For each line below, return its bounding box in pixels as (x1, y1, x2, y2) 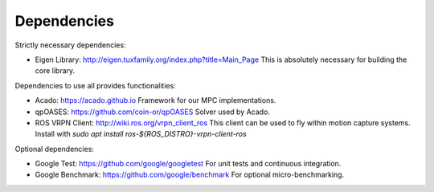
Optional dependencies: (14, 144, 94, 153)
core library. (35, 66, 76, 76)
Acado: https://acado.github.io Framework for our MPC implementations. (35, 96, 276, 105)
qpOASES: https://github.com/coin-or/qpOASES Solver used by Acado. (35, 107, 271, 116)
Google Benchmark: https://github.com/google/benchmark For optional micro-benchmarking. (35, 170, 345, 180)
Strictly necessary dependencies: (14, 40, 126, 50)
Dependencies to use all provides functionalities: (14, 80, 176, 90)
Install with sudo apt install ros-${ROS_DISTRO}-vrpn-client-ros (35, 129, 247, 139)
